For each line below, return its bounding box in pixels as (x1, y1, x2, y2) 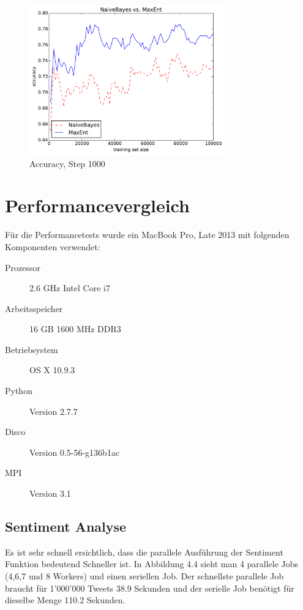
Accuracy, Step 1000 (29, 157, 105, 169)
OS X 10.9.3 (29, 363, 75, 376)
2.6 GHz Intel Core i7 (29, 281, 110, 294)
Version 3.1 (29, 487, 71, 500)
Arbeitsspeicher (5, 302, 63, 314)
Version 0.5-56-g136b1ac (29, 445, 120, 458)
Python (5, 384, 32, 397)
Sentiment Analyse (5, 517, 127, 536)
